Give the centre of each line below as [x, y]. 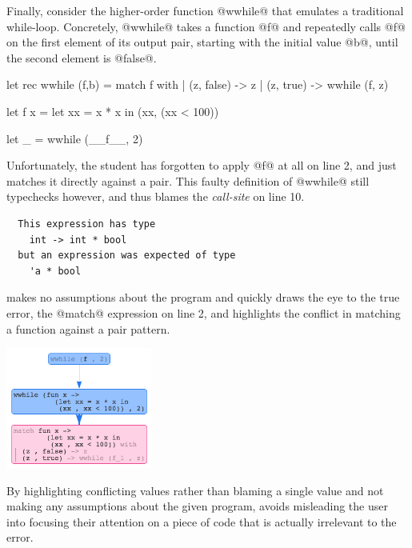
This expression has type [87, 224]
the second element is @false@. [82, 57]
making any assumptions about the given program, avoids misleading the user [197, 506]
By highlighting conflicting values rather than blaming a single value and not [195, 490]
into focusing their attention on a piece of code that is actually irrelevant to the [202, 521]
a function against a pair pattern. [88, 328]
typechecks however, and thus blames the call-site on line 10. [156, 196]
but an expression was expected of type [127, 256]
